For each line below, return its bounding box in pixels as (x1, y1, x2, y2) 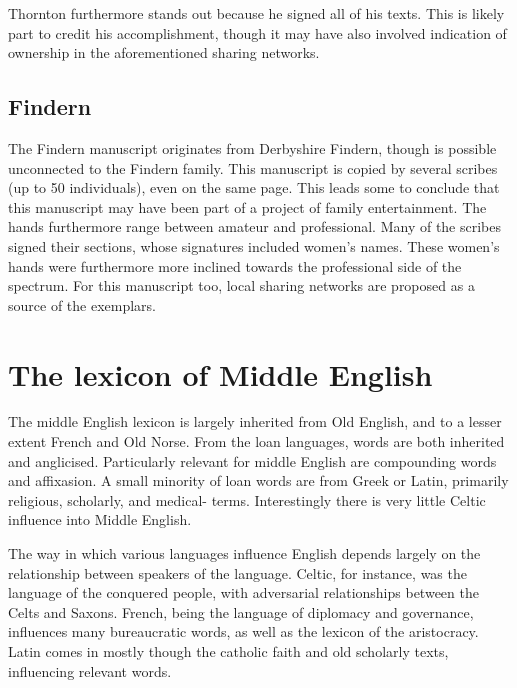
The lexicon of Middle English (8, 353, 433, 394)
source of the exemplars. (8, 294, 156, 315)
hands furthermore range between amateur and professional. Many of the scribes (8, 216, 502, 237)
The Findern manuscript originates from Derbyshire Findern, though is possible (8, 137, 497, 158)
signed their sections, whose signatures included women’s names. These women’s (8, 235, 500, 256)
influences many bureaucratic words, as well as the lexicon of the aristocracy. (8, 621, 479, 642)
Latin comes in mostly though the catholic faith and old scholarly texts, (8, 640, 449, 661)
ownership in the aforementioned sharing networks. (8, 42, 320, 63)
